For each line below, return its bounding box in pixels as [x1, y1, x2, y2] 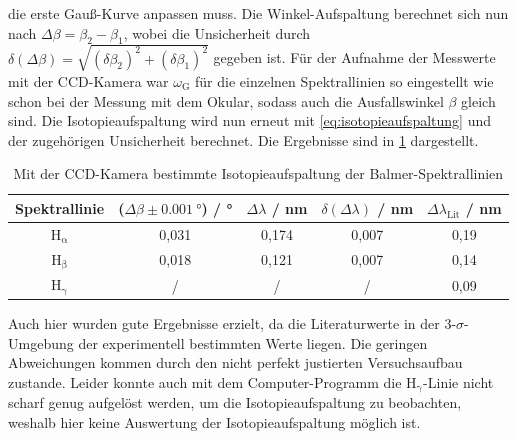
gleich [461, 90, 496, 111]
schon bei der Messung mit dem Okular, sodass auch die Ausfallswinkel [8, 90, 444, 111]
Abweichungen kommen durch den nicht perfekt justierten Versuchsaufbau [8, 352, 463, 373]
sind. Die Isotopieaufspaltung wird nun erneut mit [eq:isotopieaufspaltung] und [8, 110, 491, 131]
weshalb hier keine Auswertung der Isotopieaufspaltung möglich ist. [8, 412, 421, 433]
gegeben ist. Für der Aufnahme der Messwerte [213, 47, 496, 68]
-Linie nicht [423, 372, 494, 393]
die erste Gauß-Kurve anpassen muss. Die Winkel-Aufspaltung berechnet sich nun [8, 3, 509, 23]
